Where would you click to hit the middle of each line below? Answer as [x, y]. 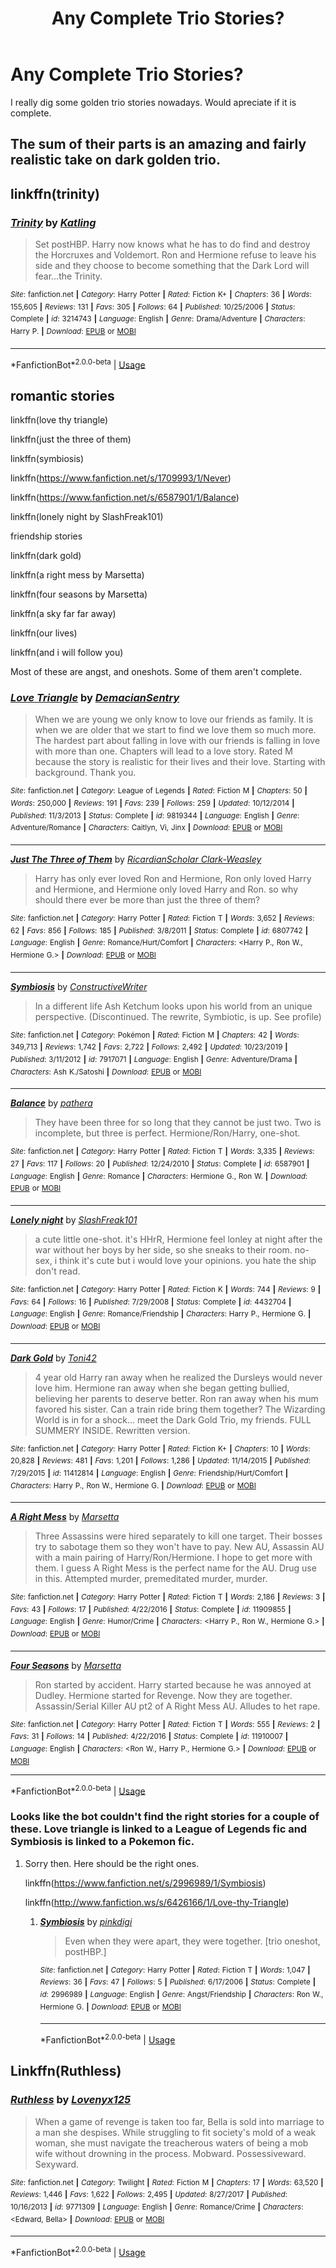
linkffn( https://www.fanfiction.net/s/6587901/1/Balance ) [125, 498]
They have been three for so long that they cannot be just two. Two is [178, 1123]
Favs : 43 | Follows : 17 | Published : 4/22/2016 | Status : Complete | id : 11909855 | [151, 1609]
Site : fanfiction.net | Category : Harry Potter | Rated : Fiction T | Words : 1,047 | [175, 1970]
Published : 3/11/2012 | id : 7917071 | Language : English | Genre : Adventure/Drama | [154, 1059]
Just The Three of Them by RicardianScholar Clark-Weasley [136, 859]
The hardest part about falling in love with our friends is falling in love [177, 741]
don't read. [57, 1271]
